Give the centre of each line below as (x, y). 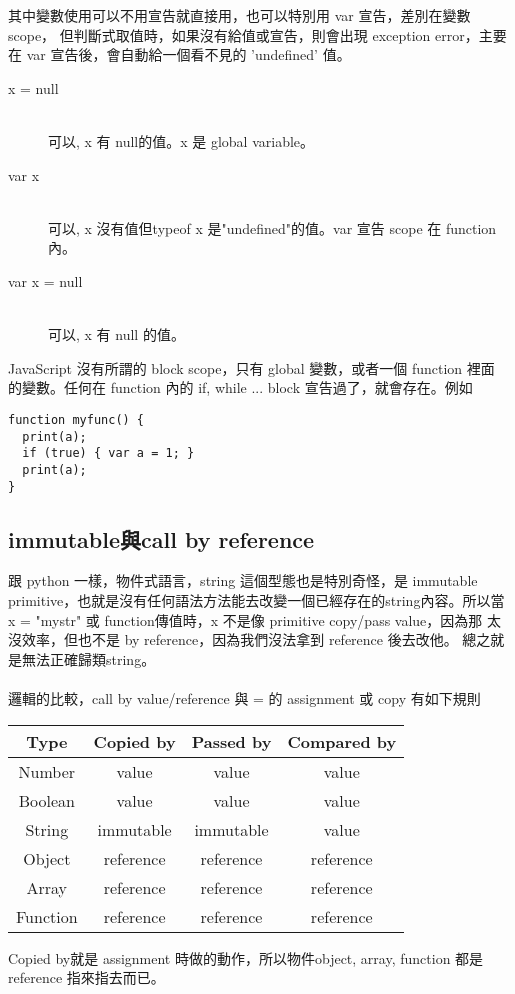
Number (47, 771)
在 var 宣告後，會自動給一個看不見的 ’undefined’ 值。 (179, 54)
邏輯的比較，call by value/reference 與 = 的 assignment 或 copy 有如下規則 (244, 697)
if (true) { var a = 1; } (108, 453)
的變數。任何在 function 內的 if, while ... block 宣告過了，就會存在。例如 (240, 387)
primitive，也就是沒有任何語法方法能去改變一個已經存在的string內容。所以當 (256, 599)
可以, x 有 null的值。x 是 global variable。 (181, 140)
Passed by (231, 741)
